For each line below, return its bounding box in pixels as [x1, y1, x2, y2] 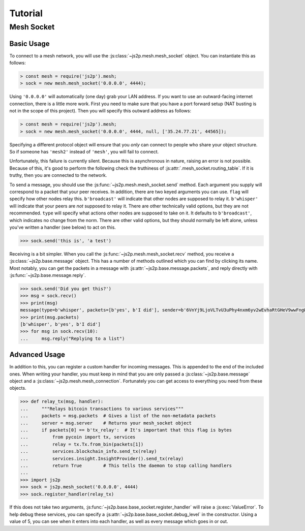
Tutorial [9, 8, 43, 19]
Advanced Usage [9, 351, 66, 359]
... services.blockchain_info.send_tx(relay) [20, 449, 157, 454]
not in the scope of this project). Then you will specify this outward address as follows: [9, 108, 192, 114]
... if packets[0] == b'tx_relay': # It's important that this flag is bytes [20, 427, 232, 433]
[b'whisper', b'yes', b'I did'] [20, 321, 101, 327]
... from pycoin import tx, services [20, 434, 136, 440]
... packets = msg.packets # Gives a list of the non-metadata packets [20, 413, 216, 419]
